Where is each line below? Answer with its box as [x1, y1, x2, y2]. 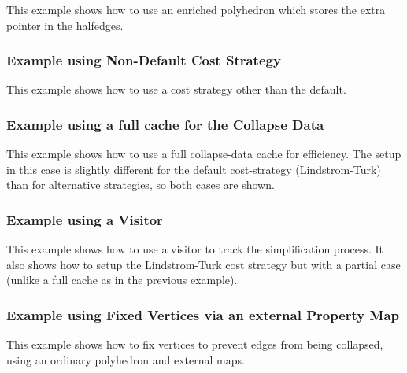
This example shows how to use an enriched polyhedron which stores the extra [6, 2, 386, 17]
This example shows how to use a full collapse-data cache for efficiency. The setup [6, 146, 401, 162]
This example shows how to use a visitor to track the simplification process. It [6, 241, 384, 257]
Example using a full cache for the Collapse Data [6, 114, 324, 134]
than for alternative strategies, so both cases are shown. [6, 176, 275, 193]
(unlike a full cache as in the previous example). [6, 271, 238, 288]
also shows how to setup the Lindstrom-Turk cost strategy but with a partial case [6, 256, 401, 272]
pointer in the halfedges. [6, 17, 124, 33]
